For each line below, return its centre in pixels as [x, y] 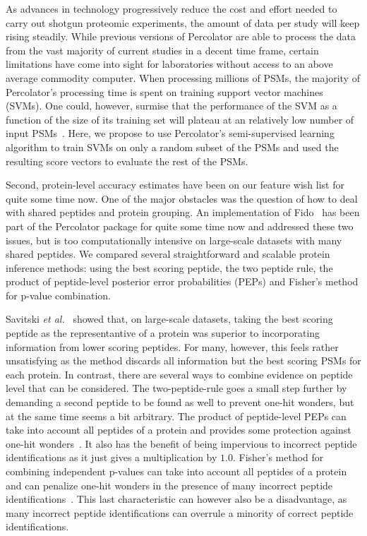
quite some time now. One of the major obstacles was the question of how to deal [182, 198]
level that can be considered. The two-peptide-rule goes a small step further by [176, 388]
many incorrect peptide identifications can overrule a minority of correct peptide [180, 512]
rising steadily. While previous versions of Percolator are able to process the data [181, 36]
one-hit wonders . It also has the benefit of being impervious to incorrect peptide [181, 443]
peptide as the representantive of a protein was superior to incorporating [163, 333]
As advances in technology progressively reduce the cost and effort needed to [172, 8]
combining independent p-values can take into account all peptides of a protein [176, 471]
